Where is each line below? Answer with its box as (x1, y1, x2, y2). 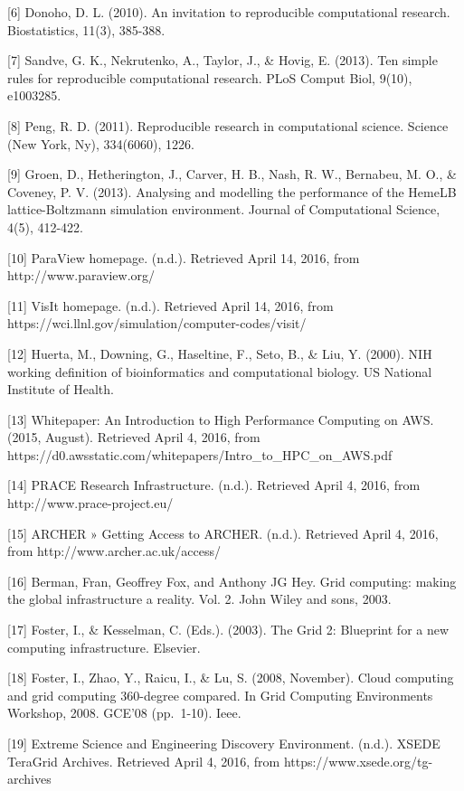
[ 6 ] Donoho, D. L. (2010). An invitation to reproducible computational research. (7, 3, 450, 21)
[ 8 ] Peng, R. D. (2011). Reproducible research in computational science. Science (7, 116, 449, 135)
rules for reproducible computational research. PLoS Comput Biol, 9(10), (7, 68, 412, 87)
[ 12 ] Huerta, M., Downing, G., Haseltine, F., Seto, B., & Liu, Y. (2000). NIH (7, 344, 432, 363)
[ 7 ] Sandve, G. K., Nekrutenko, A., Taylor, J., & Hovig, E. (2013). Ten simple (7, 51, 438, 70)
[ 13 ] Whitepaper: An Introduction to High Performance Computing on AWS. (7, 410, 434, 428)
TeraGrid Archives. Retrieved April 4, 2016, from (7, 751, 280, 770)
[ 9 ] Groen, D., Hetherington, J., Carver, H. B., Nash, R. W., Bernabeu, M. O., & (7, 165, 457, 184)
